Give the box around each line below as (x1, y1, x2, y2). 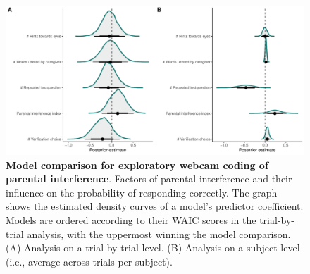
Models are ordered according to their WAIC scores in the (6, 212, 256, 227)
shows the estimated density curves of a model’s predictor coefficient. (6, 199, 304, 213)
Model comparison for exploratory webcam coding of (6, 157, 268, 172)
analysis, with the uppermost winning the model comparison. (27, 226, 291, 241)
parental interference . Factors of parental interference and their (6, 171, 292, 186)
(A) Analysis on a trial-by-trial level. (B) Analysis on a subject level (6, 240, 300, 255)
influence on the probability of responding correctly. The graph (6, 185, 278, 199)
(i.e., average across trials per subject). (6, 254, 173, 268)
